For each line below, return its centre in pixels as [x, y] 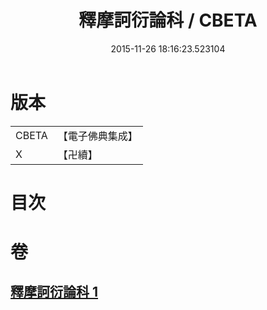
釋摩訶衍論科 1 [54, 292]
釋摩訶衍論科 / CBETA [168, 20]
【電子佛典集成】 [97, 136]
